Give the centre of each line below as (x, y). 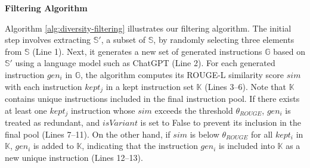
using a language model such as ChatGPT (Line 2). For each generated (145, 63)
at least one (26, 110)
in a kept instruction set (150, 86)
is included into (247, 146)
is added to (53, 146)
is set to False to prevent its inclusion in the (221, 122)
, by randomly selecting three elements (224, 40)
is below (204, 134)
